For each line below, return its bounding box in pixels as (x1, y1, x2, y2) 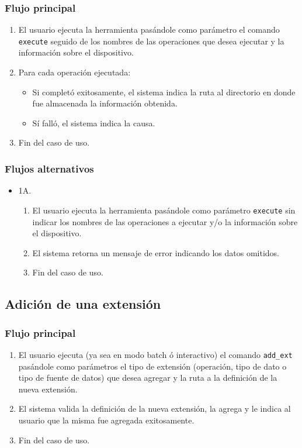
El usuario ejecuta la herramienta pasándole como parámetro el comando (18, 23, 280, 36)
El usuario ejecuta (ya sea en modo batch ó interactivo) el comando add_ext (18, 348, 293, 360)
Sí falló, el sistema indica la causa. (32, 116, 155, 129)
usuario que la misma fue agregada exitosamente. (18, 413, 195, 426)
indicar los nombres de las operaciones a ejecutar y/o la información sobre (32, 215, 298, 228)
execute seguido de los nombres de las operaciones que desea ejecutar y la (18, 35, 284, 47)
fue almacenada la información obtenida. (32, 97, 178, 109)
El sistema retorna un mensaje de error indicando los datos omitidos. (32, 246, 280, 259)
